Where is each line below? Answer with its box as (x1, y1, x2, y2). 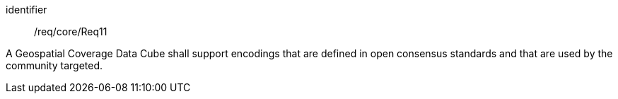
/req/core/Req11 (34, 25, 107, 37)
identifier (6, 4, 47, 16)
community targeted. (6, 59, 103, 71)
